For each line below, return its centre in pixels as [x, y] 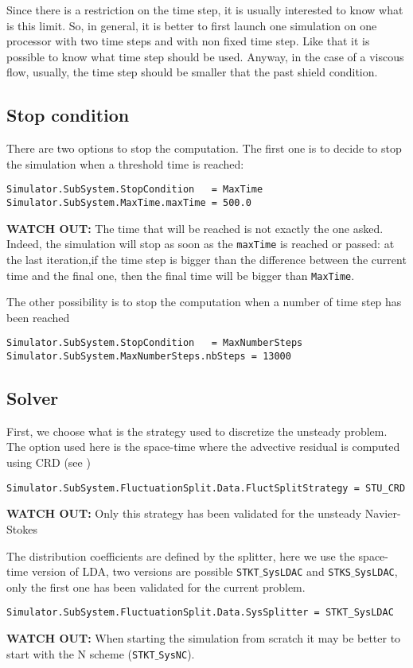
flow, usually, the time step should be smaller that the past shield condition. [192, 72]
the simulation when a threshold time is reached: [125, 163]
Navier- [383, 513]
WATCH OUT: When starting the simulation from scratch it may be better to [204, 638]
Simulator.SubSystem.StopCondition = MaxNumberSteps [155, 343]
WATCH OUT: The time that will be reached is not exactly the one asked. [195, 228]
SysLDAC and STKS [307, 571]
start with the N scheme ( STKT [81, 653]
